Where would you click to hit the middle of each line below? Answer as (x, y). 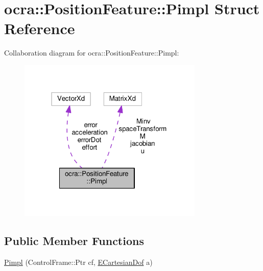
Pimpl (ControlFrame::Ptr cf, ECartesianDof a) (78, 262)
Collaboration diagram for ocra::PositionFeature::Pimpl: (92, 53)
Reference (40, 28)
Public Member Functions (74, 241)
